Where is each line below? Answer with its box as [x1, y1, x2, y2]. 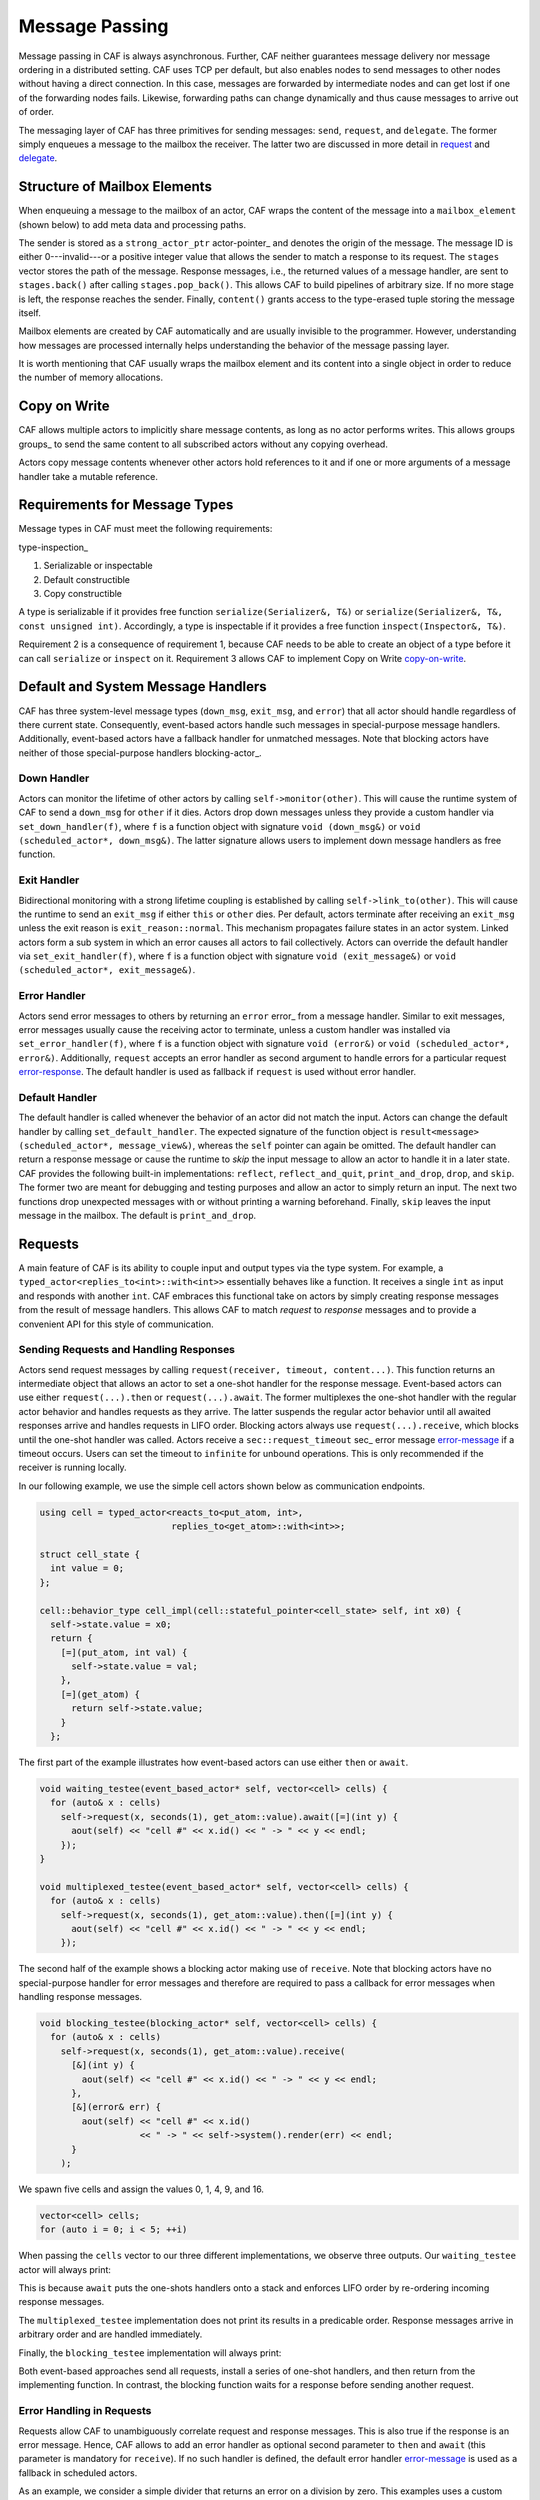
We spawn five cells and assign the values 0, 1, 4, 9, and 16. [18, 2183, 265, 2195]
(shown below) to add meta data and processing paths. [18, 218, 247, 230]
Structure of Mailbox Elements [18, 178, 212, 195]
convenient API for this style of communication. [18, 1318, 214, 1330]
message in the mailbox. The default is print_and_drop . [18, 1210, 257, 1222]
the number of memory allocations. [18, 371, 164, 384]
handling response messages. [18, 1991, 143, 2003]
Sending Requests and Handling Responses [18, 1343, 235, 1357]
